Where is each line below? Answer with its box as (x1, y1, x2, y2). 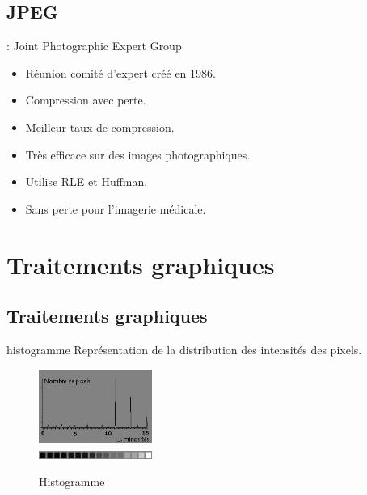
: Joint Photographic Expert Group (6, 37, 182, 54)
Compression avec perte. (25, 91, 146, 108)
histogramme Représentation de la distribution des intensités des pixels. (6, 341, 362, 357)
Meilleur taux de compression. (25, 118, 175, 135)
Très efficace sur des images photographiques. (25, 146, 251, 163)
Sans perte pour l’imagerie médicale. (25, 200, 206, 217)
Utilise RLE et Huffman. (25, 173, 148, 190)
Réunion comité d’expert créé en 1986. (25, 64, 216, 81)
